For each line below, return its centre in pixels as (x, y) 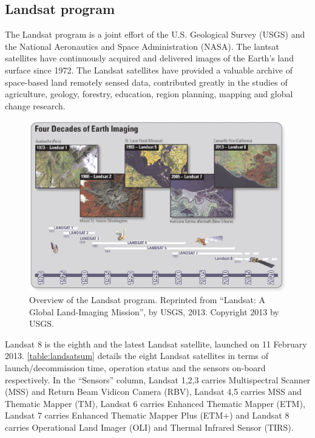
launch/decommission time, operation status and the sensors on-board (135, 368)
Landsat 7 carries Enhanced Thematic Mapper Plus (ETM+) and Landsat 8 (147, 415)
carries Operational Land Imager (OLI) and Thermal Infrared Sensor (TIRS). (149, 427)
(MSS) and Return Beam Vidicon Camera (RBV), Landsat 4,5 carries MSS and (153, 392)
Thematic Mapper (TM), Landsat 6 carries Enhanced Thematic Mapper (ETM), (155, 403)
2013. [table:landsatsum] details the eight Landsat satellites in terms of (137, 356)
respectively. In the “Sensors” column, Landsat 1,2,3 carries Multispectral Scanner (158, 379)
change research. (35, 105)
